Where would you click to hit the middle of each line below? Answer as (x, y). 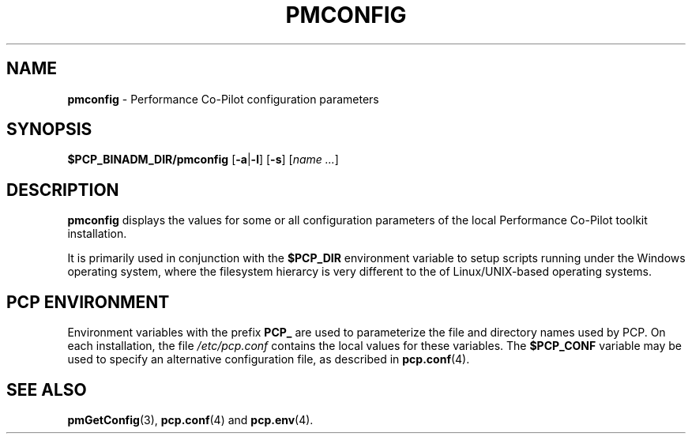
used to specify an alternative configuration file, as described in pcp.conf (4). (269, 359)
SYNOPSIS (49, 130)
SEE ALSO (47, 389)
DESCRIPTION (63, 190)
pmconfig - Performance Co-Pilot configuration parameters (223, 99)
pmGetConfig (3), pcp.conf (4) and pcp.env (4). (190, 419)
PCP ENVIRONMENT (88, 302)
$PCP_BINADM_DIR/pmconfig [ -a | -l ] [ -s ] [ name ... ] (203, 160)
